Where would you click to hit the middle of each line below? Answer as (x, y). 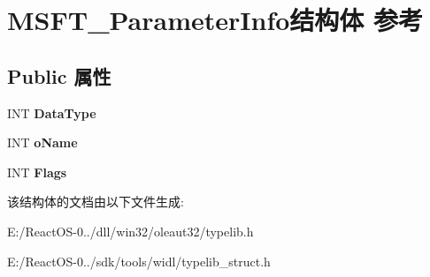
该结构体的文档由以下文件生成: (96, 202)
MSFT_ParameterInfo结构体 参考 (215, 20)
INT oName (42, 142)
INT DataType (52, 112)
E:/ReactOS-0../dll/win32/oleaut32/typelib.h (131, 231)
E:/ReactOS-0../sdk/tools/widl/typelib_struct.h (139, 261)
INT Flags (37, 172)
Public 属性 (59, 75)
